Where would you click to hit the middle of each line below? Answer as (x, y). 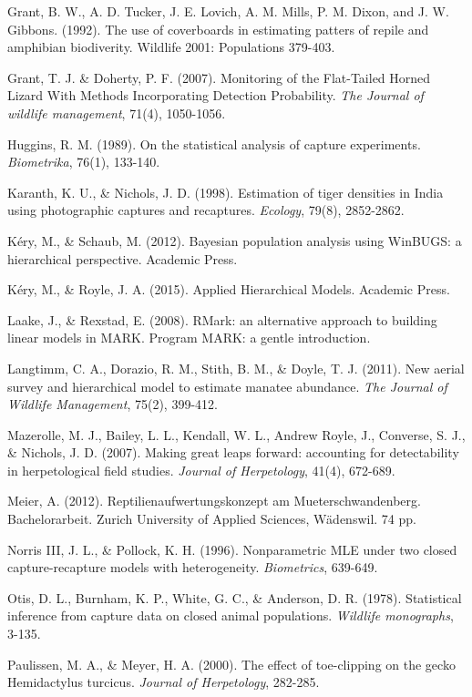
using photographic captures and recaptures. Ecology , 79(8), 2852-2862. (206, 210)
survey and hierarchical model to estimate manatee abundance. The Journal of (227, 386)
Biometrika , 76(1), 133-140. (84, 162)
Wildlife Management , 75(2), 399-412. (113, 404)
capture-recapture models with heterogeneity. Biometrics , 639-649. (193, 567)
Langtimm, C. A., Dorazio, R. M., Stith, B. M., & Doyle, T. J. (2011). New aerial (236, 368)
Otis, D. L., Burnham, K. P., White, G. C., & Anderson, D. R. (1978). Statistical (235, 597)
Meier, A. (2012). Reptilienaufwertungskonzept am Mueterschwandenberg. (214, 501)
